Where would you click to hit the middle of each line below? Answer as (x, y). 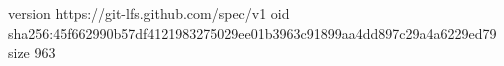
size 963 (32, 52)
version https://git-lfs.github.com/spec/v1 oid (149, 13)
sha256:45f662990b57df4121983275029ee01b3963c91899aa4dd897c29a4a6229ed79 (252, 32)
